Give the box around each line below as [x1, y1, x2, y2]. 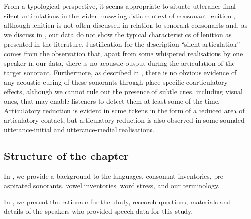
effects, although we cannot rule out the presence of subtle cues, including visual [4, 86, 243, 96]
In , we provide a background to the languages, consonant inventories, [4, 171, 212, 181]
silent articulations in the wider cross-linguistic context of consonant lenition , [4, 10, 235, 20]
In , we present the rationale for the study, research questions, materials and [4, 196, 231, 206]
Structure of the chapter [4, 148, 129, 163]
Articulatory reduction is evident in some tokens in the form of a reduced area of [4, 105, 245, 115]
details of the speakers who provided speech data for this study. [4, 206, 193, 216]
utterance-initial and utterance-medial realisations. [4, 124, 154, 134]
